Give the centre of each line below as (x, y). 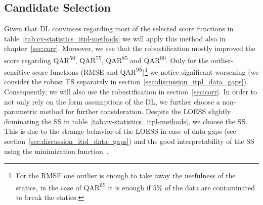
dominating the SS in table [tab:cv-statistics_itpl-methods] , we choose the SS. (126, 121)
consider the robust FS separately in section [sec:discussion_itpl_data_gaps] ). (126, 82)
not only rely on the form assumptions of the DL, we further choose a (112, 101)
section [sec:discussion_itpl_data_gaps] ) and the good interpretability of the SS (129, 141)
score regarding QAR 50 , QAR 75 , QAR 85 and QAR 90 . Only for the (106, 59)
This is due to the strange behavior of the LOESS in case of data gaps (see (120, 131)
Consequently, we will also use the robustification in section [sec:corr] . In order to (130, 92)
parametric (21, 111)
